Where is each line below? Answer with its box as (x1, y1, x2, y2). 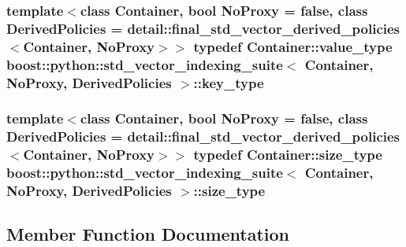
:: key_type (193, 72, 264, 92)
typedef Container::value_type (193, 36, 393, 56)
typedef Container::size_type (193, 145, 382, 164)
